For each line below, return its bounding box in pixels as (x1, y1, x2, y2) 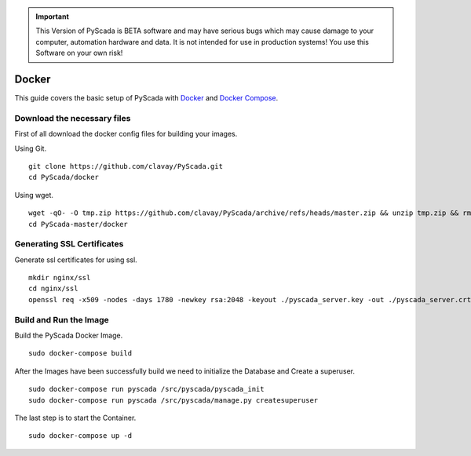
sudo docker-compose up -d (28, 432, 133, 440)
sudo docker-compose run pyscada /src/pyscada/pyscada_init (28, 385, 265, 394)
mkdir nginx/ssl (28, 273, 91, 283)
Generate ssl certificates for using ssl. (14, 255, 137, 264)
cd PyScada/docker (28, 173, 100, 182)
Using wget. (14, 190, 54, 199)
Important (35, 12, 70, 21)
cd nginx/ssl (28, 284, 78, 294)
